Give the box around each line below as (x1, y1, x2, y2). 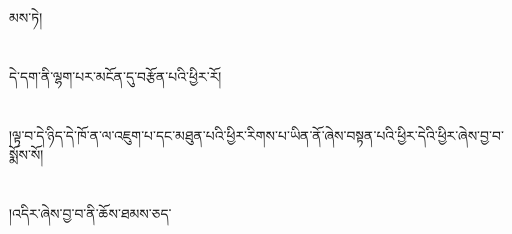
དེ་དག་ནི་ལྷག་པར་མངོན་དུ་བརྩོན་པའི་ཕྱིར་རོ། (9, 65, 222, 86)
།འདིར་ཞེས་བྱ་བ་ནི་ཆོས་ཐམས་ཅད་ (9, 202, 172, 223)
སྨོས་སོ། (9, 144, 44, 165)
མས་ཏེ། (9, 7, 43, 27)
